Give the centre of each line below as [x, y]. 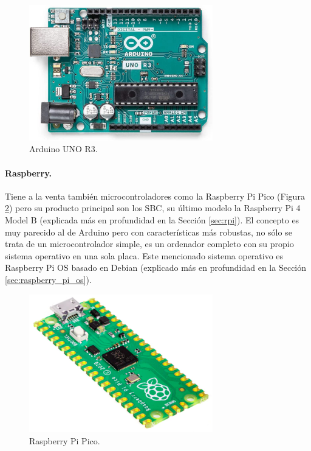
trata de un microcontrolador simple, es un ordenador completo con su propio [149, 244]
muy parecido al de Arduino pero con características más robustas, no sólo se [149, 232]
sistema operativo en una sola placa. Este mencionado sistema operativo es [144, 255]
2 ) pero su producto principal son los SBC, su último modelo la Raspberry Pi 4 [153, 208]
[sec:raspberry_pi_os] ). [48, 279]
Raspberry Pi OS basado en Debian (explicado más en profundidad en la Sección [156, 267]
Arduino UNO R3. [63, 149]
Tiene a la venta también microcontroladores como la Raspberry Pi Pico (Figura [155, 196]
